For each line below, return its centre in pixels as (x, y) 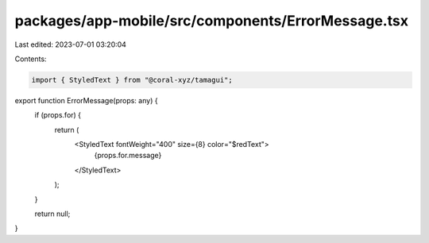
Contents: (31, 59)
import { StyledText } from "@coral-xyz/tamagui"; (132, 80)
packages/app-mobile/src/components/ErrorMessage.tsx (212, 21)
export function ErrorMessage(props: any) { (86, 100)
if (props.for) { (58, 115)
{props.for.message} (128, 156)
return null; (52, 214)
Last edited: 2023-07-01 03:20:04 (71, 44)
